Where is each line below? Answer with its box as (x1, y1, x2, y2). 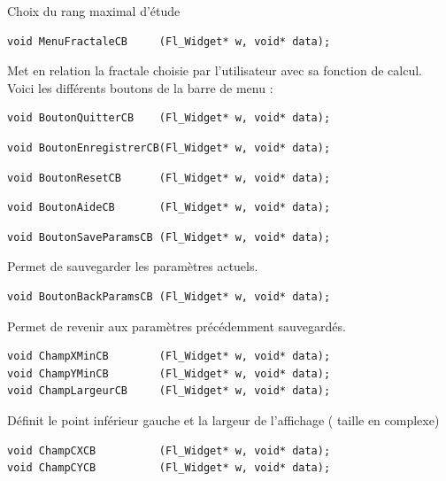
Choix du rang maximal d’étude (7, 2, 181, 19)
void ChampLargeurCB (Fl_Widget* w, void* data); (7, 384, 331, 398)
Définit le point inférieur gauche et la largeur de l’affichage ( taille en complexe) (7, 410, 440, 429)
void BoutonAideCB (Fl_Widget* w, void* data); (7, 201, 331, 214)
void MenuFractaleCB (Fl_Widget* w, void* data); (7, 35, 331, 48)
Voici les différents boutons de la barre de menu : (7, 78, 273, 97)
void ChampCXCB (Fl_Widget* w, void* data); (7, 444, 331, 457)
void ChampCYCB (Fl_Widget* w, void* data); (7, 462, 331, 475)
